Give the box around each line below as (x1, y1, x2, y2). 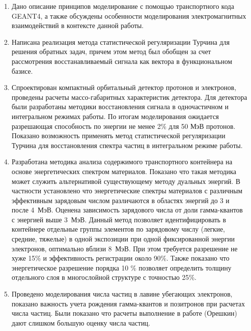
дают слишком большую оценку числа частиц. (11, 317, 150, 328)
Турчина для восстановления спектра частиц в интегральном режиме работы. (11, 140, 243, 150)
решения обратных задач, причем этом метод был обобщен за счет (11, 46, 211, 57)
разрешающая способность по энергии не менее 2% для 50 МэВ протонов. (11, 120, 236, 131)
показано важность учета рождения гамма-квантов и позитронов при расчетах (11, 298, 245, 308)
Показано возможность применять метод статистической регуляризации (11, 130, 225, 141)
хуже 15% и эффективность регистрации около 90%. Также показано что (11, 253, 230, 263)
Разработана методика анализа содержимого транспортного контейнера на (11, 156, 233, 167)
